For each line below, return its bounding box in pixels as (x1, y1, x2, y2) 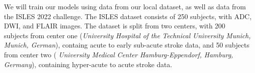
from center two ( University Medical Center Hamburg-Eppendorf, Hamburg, (4, 49, 233, 59)
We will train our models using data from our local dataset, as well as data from (4, 1, 246, 11)
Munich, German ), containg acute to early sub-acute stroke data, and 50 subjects (4, 40, 250, 50)
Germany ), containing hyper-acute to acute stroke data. (4, 59, 172, 69)
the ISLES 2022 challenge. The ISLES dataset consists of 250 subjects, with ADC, (4, 11, 252, 21)
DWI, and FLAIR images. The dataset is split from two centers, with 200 (4, 21, 226, 31)
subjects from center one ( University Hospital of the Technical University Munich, (4, 30, 251, 40)
